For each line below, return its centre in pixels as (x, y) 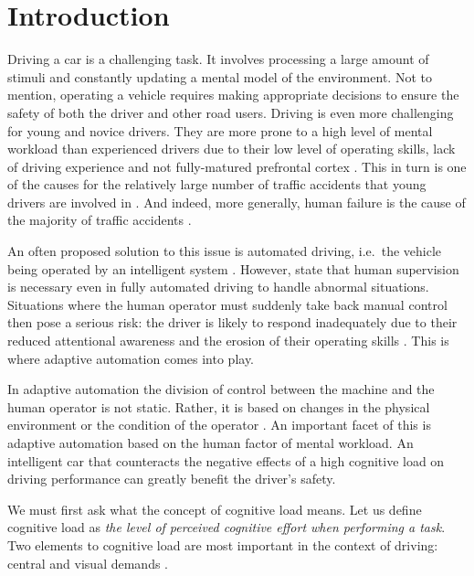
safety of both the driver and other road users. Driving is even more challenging (231, 112)
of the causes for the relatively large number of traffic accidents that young (217, 184)
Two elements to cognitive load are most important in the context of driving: (223, 544)
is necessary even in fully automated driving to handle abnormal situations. (218, 287)
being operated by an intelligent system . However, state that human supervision (233, 268)
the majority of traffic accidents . (100, 220)
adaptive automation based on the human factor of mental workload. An (211, 443)
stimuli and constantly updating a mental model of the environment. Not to (220, 76)
